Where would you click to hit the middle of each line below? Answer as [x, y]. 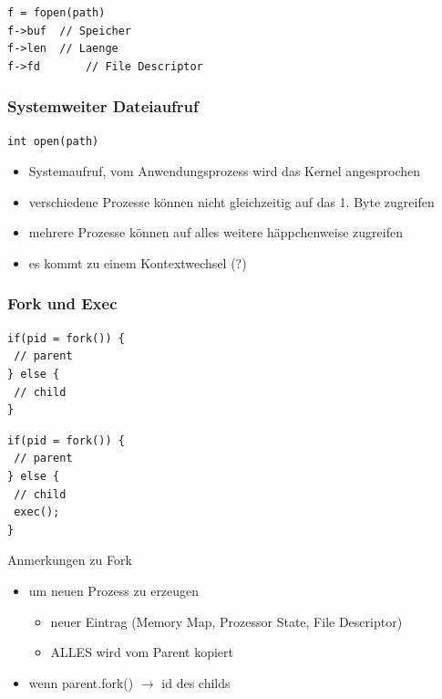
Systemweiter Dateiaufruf [103, 106]
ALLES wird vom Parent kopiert [142, 652]
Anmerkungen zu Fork [70, 560]
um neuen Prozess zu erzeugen [114, 590]
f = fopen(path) [57, 13]
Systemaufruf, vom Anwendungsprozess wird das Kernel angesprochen [225, 171]
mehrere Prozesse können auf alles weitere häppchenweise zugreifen [216, 232]
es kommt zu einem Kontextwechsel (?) [138, 262]
